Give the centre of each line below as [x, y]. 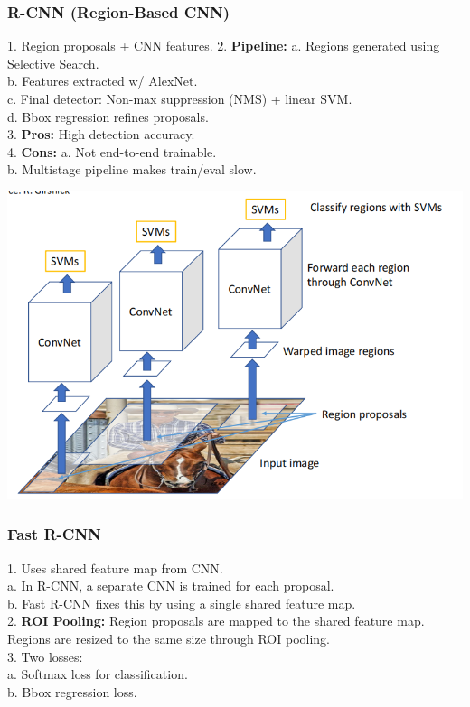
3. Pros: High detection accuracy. [101, 134]
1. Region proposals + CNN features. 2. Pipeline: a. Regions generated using [224, 46]
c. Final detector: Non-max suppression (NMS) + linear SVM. [180, 98]
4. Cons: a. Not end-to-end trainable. [112, 151]
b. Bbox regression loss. [72, 691]
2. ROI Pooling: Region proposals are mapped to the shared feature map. [216, 621]
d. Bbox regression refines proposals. [108, 116]
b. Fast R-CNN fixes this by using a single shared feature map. [182, 603]
